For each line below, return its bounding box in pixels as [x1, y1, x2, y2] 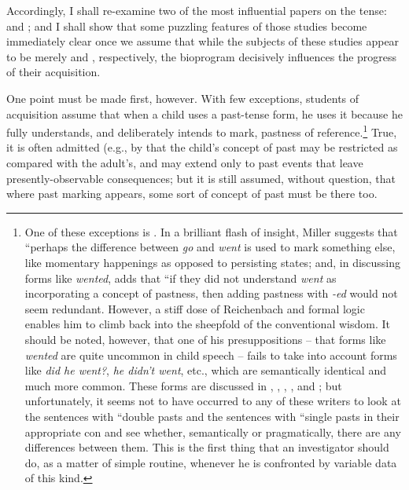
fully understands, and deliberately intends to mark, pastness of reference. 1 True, [6, 122, 397, 140]
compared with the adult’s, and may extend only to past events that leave [6, 155, 363, 170]
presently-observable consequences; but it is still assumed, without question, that [6, 170, 396, 186]
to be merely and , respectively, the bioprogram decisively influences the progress [6, 48, 397, 64]
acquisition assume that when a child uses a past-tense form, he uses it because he [6, 105, 403, 122]
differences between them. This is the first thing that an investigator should [24, 439, 389, 455]
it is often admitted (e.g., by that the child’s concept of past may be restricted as [6, 139, 398, 155]
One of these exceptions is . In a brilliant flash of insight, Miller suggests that [24, 223, 398, 240]
